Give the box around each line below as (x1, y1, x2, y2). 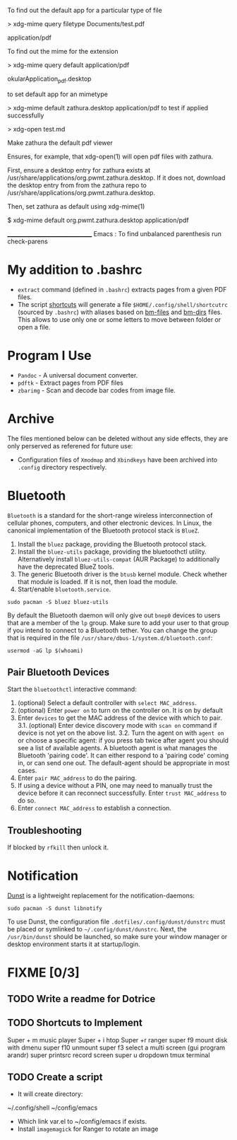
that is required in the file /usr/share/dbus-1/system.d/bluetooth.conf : (7, 633, 213, 642)
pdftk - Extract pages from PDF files (17, 378, 123, 387)
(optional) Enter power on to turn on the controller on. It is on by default (17, 706, 224, 715)
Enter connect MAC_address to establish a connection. (17, 804, 171, 813)
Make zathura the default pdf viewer (7, 138, 113, 147)
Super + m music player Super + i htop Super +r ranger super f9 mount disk (7, 1035, 228, 1044)
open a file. (17, 322, 51, 331)
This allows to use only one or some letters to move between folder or (17, 315, 221, 324)
